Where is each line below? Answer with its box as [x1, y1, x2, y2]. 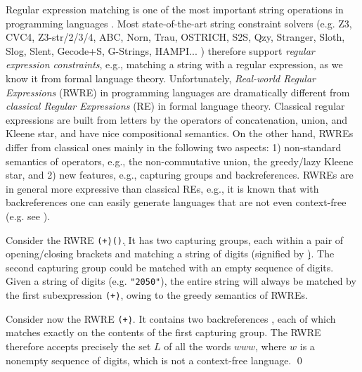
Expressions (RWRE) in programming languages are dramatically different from [6, 84, 350, 99]
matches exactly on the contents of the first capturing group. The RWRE [6, 325, 321, 340]
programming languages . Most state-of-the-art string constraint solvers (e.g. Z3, [6, 15, 352, 30]
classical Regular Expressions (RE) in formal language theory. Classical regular [6, 98, 345, 113]
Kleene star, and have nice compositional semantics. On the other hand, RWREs [6, 126, 354, 141]
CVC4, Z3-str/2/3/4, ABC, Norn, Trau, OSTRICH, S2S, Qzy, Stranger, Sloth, [6, 30, 345, 44]
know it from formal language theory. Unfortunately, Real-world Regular [6, 70, 316, 85]
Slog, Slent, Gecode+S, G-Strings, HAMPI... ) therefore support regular [6, 43, 315, 58]
